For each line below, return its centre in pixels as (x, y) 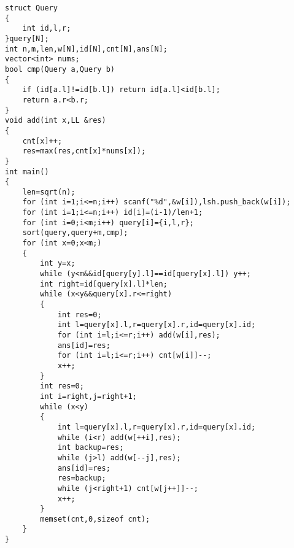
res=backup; (82, 478)
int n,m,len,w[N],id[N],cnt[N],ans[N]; (86, 49)
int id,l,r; (47, 29)
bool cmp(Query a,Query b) (60, 69)
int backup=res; (91, 448)
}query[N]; (27, 38)
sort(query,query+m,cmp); (75, 233)
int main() (27, 172)
